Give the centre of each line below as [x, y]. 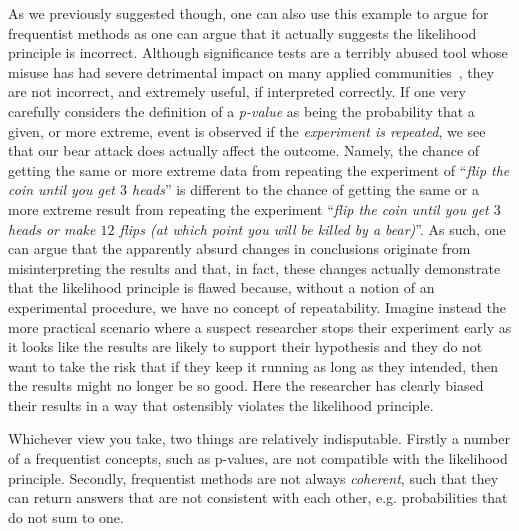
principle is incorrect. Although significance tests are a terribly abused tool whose [258, 52]
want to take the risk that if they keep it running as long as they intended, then [253, 365]
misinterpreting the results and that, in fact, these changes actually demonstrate [254, 267]
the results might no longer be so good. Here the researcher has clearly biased [246, 385]
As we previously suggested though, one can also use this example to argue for [248, 13]
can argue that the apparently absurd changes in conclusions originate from [239, 248]
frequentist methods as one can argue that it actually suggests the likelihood [242, 32]
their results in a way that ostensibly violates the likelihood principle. [221, 404]
